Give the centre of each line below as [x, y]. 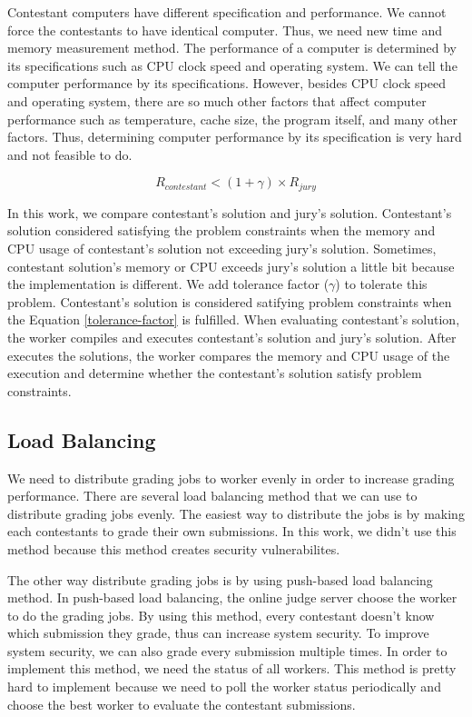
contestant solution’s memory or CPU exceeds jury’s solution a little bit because [231, 266]
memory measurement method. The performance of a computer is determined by [232, 48]
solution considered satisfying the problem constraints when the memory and [221, 230]
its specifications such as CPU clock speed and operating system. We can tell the [232, 65]
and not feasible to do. [70, 154]
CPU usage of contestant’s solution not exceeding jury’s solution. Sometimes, [222, 248]
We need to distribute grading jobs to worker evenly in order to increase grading [231, 478]
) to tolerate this [381, 284]
